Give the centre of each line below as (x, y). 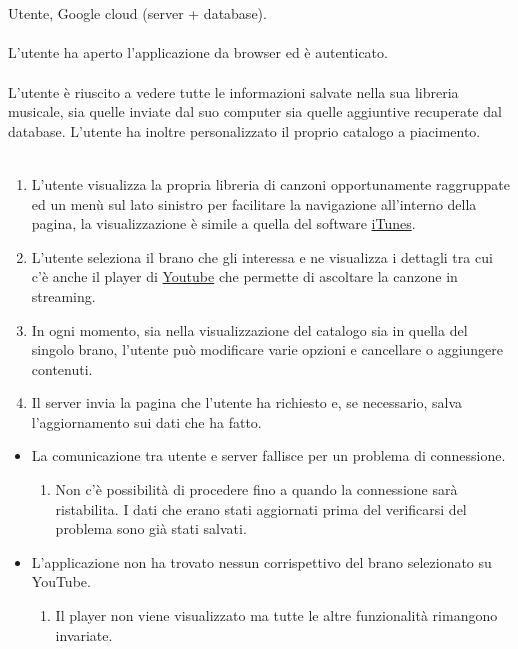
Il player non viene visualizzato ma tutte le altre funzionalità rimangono (276, 615)
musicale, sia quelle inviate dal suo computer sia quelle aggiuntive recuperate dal (255, 111)
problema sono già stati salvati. (151, 528)
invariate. (84, 634)
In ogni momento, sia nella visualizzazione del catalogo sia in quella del (249, 329)
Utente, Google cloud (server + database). (137, 13)
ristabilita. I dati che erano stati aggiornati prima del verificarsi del (261, 508)
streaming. (63, 295)
